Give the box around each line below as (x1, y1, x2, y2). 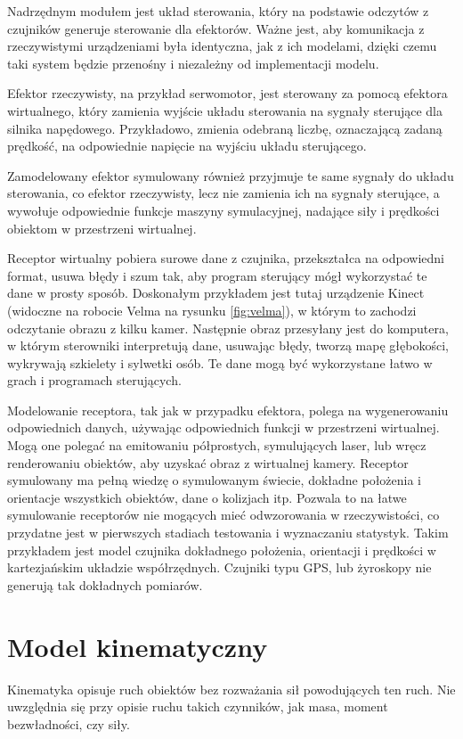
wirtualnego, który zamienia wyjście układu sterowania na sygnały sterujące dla (7, 101, 443, 119)
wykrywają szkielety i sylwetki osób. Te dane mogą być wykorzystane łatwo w (7, 353, 433, 372)
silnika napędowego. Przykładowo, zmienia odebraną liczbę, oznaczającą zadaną (7, 119, 443, 137)
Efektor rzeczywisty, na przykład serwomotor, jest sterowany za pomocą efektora (7, 84, 448, 103)
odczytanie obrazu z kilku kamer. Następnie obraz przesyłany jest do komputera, (7, 318, 449, 337)
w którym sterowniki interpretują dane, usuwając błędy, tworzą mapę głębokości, (7, 336, 449, 355)
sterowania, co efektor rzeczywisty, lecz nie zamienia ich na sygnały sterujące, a (7, 184, 440, 202)
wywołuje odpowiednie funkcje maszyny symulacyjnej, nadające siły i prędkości (7, 201, 440, 219)
